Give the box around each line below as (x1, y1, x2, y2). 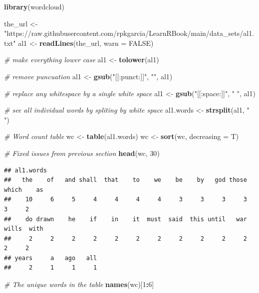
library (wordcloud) (4, 1, 65, 11)
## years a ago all (4, 254, 97, 262)
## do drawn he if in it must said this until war (4, 215, 247, 223)
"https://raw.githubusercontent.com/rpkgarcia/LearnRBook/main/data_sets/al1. (4, 28, 255, 38)
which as (4, 186, 43, 193)
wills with (4, 225, 43, 233)
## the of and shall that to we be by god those (4, 176, 247, 184)
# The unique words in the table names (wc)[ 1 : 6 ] (4, 279, 154, 290)
